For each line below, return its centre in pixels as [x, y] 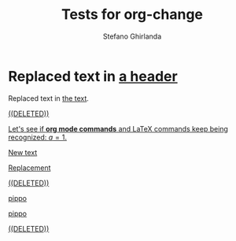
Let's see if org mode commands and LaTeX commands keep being [118, 128]
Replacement [29, 168]
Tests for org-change [132, 15]
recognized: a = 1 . [38, 137]
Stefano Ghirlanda [132, 36]
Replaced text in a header [93, 76]
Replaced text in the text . [48, 98]
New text [23, 152]
